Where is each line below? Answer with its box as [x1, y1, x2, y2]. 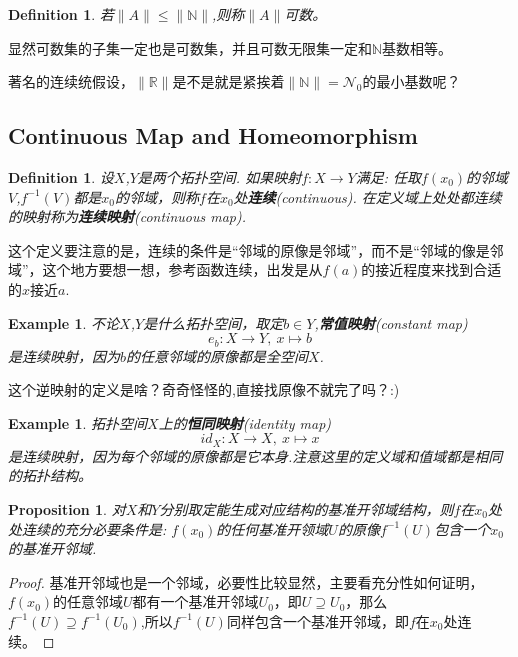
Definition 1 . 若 [8, 4, 114, 24]
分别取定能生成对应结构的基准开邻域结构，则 [159, 499, 454, 520]
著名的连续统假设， [8, 71, 134, 92]
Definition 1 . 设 [8, 166, 114, 187]
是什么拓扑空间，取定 [143, 312, 284, 333]
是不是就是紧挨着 [172, 71, 285, 92]
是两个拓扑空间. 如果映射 [137, 166, 302, 187]
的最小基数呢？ [362, 71, 461, 92]
